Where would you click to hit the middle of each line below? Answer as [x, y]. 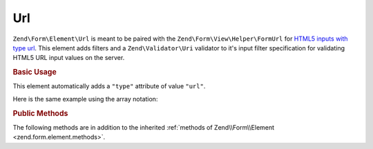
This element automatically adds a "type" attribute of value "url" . [109, 86]
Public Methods [40, 113]
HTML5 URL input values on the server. [69, 58]
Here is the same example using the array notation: [85, 99]
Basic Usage [35, 72]
